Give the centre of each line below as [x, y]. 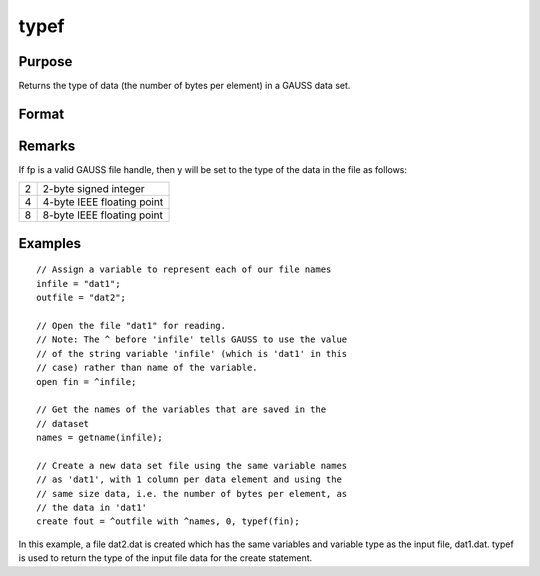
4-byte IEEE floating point [103, 202]
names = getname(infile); [100, 438]
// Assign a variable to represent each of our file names [184, 269]
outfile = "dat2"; [81, 298]
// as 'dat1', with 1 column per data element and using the [189, 479]
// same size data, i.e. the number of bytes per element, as [192, 493]
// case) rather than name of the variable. [147, 368]
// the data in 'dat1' [92, 508]
